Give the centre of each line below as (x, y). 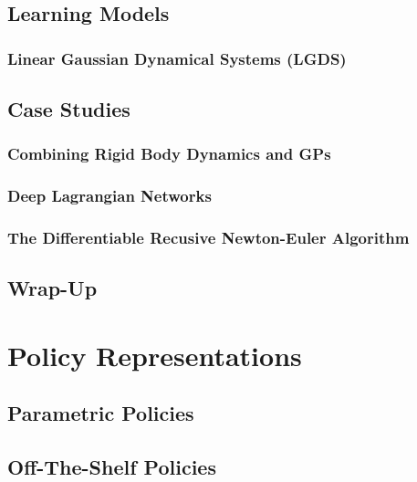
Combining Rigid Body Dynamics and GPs (169, 154)
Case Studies (69, 109)
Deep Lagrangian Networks (109, 196)
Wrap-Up (52, 288)
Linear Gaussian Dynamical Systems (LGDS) (177, 58)
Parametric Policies (101, 413)
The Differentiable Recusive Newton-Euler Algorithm (208, 238)
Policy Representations (155, 355)
